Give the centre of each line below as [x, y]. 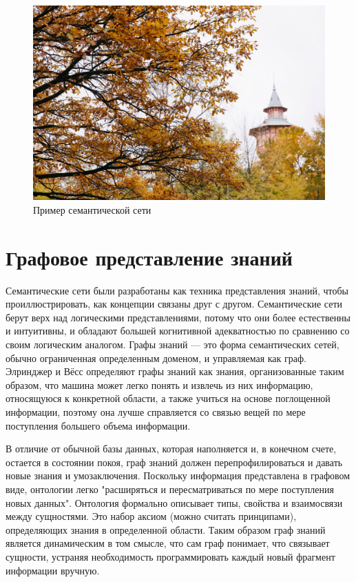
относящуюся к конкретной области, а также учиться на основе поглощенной [168, 398]
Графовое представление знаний [149, 257]
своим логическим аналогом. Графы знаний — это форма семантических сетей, [172, 344]
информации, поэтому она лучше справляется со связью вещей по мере [156, 412]
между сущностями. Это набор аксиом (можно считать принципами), [151, 516]
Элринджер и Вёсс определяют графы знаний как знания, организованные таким [175, 371]
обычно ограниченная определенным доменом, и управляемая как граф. [156, 358]
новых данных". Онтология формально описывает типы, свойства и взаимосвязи [174, 502]
